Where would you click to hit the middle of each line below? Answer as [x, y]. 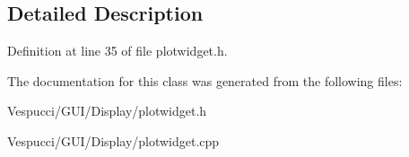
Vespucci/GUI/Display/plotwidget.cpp [113, 140]
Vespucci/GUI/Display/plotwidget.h [107, 111]
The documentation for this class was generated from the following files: [205, 80]
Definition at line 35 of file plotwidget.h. [117, 51]
